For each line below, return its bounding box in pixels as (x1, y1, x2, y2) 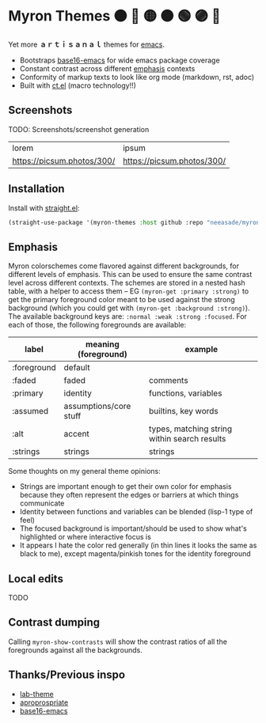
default (63, 362, 90, 373)
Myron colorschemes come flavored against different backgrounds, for (8, 261, 240, 271)
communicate (19, 498, 65, 508)
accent (63, 429, 89, 440)
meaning (85, 339, 120, 350)
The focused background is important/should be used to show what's (19, 524, 247, 533)
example (184, 344, 218, 355)
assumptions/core (63, 401, 131, 412)
